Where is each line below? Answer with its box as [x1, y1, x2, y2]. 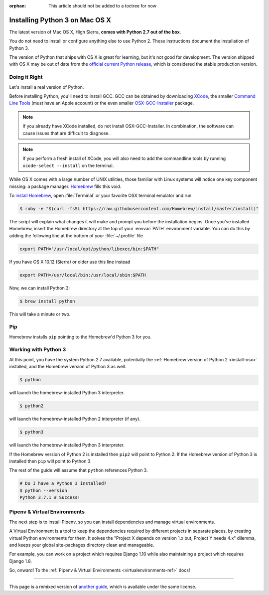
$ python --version [19, 487, 67, 493]
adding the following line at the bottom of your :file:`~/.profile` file [9, 232, 143, 239]
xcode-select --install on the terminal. [22, 162, 114, 168]
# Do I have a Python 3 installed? [19, 481, 107, 486]
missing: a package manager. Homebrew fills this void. [9, 183, 122, 189]
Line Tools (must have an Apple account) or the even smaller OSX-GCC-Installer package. [9, 100, 194, 106]
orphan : [9, 3, 26, 8]
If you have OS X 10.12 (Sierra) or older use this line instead [9, 259, 131, 265]
